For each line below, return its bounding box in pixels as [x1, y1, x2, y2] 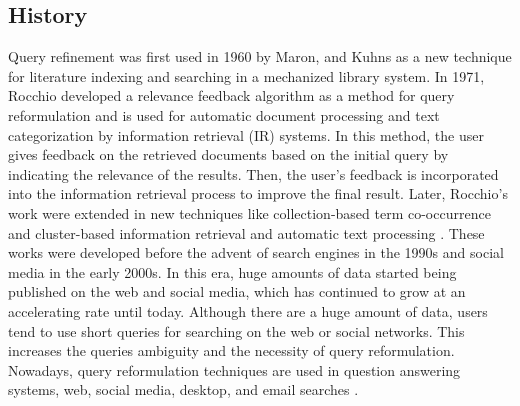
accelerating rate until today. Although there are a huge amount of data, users [8, 300, 488, 321]
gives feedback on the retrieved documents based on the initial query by [8, 144, 449, 165]
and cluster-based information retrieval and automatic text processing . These [8, 222, 485, 243]
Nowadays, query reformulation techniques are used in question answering [8, 359, 461, 380]
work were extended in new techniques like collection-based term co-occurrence [8, 202, 491, 223]
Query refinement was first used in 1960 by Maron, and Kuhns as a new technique [8, 46, 512, 67]
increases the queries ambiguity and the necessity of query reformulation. [8, 340, 455, 361]
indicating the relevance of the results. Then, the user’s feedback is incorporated [8, 163, 499, 184]
